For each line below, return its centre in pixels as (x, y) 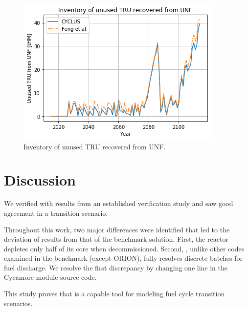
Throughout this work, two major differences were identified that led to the (117, 229)
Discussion (40, 180)
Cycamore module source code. (50, 277)
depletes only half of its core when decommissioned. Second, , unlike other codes (124, 248)
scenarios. (18, 303)
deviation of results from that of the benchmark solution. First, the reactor (116, 239)
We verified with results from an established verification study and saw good (119, 203)
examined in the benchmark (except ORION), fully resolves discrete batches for (123, 258)
